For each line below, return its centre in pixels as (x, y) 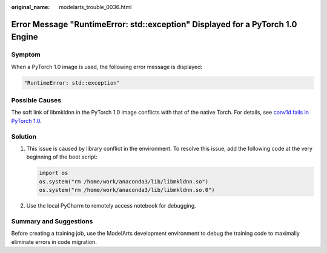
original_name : (31, 7)
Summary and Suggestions (52, 221)
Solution (24, 136)
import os (54, 173)
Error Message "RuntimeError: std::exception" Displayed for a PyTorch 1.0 (154, 24)
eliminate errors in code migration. (54, 241)
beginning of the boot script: (62, 157)
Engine (25, 37)
